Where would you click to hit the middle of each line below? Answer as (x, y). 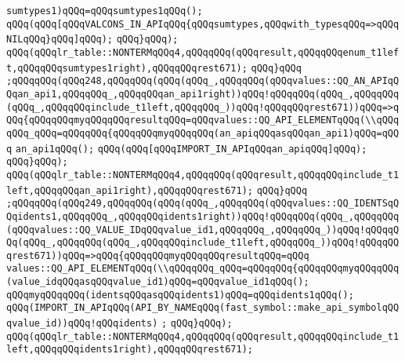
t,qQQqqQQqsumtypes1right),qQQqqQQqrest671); (127, 68)
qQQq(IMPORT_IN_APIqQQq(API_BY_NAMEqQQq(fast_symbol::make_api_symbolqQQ (203, 308)
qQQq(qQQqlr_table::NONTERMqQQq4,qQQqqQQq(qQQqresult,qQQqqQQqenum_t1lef (203, 52)
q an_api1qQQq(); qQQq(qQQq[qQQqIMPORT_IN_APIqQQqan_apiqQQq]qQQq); (187, 149)
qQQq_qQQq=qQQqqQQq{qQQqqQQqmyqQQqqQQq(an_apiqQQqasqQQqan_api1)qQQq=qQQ (203, 133)
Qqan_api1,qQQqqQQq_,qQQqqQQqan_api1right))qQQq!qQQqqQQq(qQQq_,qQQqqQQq (203, 94)
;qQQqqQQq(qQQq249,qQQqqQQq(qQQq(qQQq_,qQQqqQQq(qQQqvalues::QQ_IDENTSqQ (203, 204)
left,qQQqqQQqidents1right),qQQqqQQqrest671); (130, 350)
